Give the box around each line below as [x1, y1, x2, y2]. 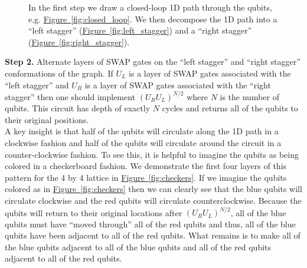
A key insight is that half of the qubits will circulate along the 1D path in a [5, 125, 279, 137]
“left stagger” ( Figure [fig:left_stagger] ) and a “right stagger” [28, 24, 252, 37]
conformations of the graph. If [5, 67, 113, 79]
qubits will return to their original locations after [5, 206, 182, 219]
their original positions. [5, 113, 89, 125]
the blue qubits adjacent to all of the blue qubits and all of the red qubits [5, 240, 272, 253]
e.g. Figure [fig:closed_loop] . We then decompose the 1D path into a [28, 12, 277, 25]
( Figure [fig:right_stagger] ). [28, 35, 130, 48]
